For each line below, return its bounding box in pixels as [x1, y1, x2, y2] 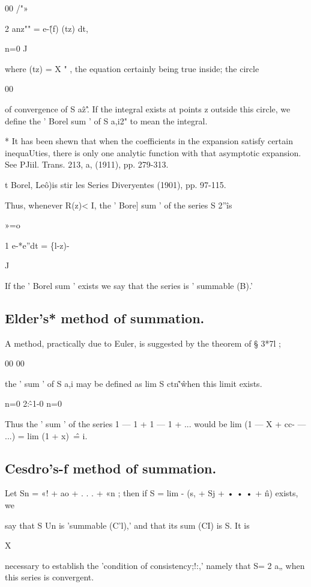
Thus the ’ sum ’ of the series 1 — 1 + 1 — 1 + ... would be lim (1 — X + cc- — [5, 418, 306, 430]
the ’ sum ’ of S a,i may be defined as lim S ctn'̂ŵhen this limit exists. [5, 377, 262, 389]
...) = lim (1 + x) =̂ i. [5, 429, 88, 442]
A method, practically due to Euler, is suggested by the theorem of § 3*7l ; [5, 336, 281, 349]
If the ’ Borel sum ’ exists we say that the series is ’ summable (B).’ [5, 279, 253, 291]
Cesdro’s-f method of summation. [5, 458, 217, 477]
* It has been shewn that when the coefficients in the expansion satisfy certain [5, 135, 293, 147]
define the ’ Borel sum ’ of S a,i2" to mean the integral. [5, 114, 208, 127]
